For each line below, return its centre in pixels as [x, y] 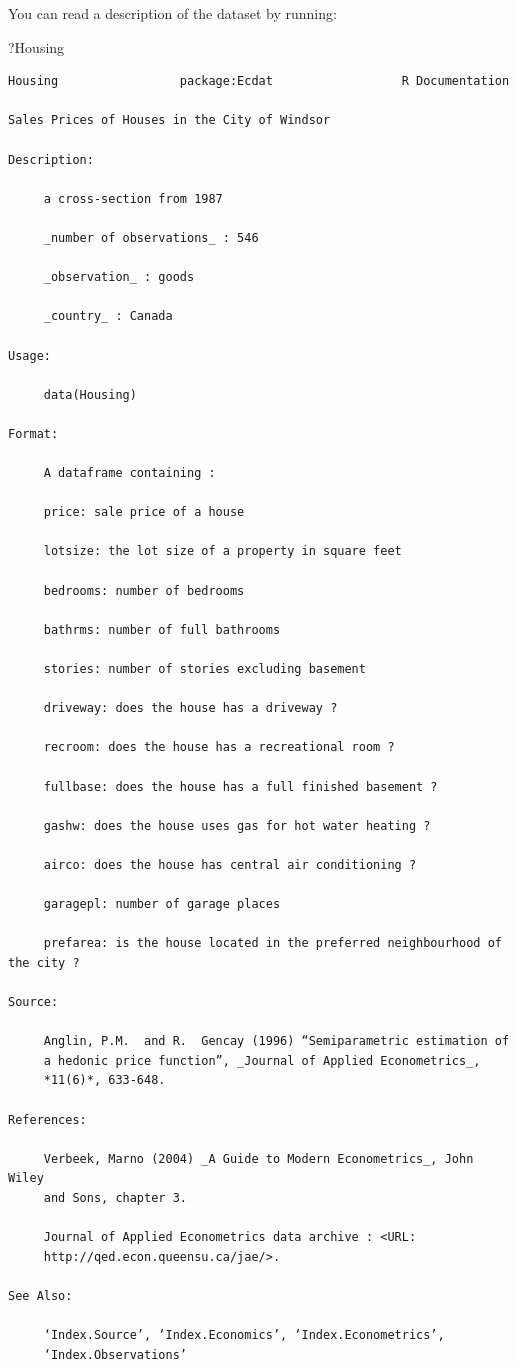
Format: [33, 433]
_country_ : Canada [108, 316]
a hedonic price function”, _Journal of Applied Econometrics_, [262, 1060]
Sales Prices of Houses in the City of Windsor [169, 120]
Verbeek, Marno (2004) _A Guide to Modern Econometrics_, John [258, 1158]
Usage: [29, 355]
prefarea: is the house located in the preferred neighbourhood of [272, 943]
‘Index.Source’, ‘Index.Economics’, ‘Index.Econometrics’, [244, 1335]
